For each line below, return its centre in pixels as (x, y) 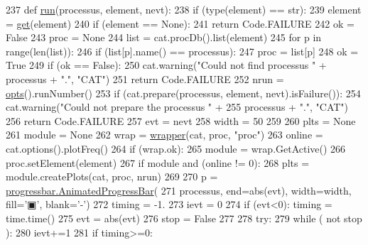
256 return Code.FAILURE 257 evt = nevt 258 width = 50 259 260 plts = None (181, 120)
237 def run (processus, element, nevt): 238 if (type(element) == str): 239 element (184, 9)
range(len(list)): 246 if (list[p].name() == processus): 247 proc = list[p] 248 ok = (182, 51)
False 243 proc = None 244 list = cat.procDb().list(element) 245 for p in (164, 37)
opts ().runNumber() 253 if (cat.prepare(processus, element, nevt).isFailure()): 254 (183, 93)
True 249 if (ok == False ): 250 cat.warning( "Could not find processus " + (166, 65)
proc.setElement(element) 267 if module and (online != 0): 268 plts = (158, 162)
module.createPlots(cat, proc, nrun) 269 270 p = (112, 176)
